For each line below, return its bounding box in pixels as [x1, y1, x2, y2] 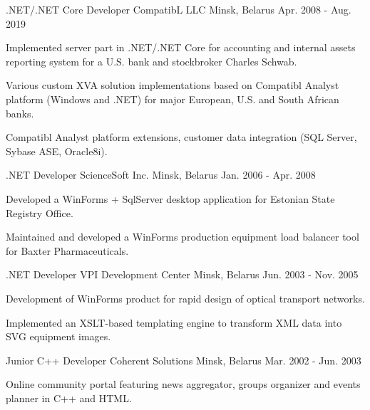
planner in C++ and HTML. [6, 390, 132, 405]
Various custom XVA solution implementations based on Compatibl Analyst [6, 78, 339, 93]
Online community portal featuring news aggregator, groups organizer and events [6, 377, 361, 391]
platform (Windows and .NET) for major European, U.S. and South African [6, 91, 339, 106]
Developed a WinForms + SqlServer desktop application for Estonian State [6, 191, 335, 206]
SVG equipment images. [6, 329, 111, 344]
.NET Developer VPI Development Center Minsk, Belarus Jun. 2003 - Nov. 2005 [6, 267, 359, 282]
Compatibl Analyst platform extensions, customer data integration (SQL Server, [6, 130, 357, 144]
